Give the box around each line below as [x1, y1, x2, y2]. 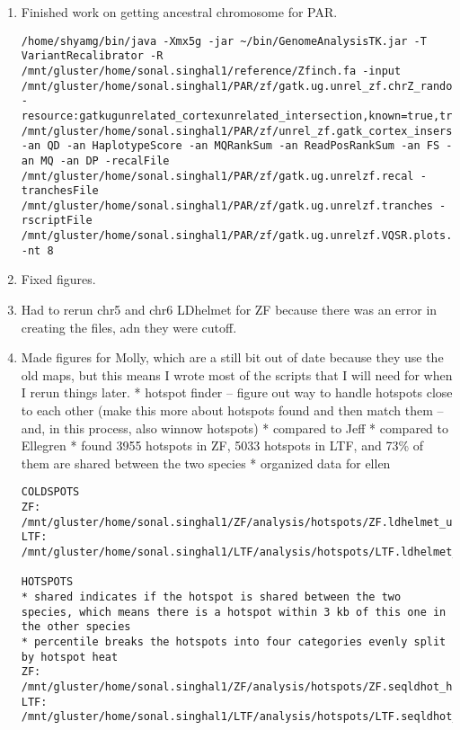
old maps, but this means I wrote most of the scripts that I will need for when [21, 365, 453, 384]
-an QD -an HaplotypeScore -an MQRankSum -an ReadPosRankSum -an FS [21, 139, 440, 153]
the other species [21, 620, 131, 634]
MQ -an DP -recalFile [40, 154, 170, 167]
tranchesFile [21, 184, 99, 198]
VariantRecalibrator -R [21, 49, 164, 63]
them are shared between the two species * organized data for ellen [21, 453, 391, 472]
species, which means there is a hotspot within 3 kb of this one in [21, 605, 447, 619]
